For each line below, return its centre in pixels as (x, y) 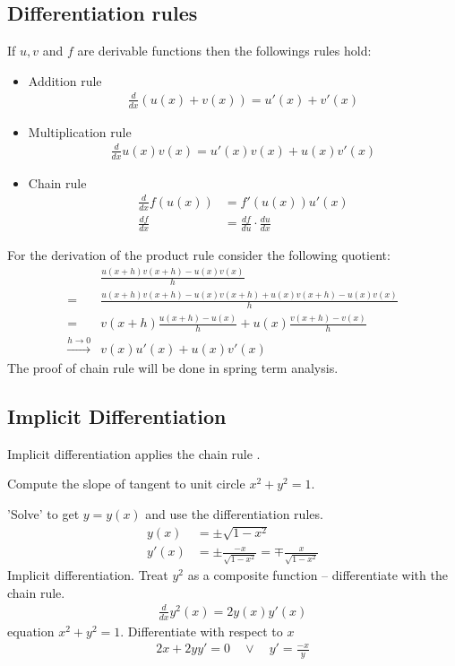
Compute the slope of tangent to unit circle (126, 484)
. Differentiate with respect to (202, 631)
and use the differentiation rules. (234, 514)
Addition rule (65, 80)
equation (31, 631)
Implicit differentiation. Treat (88, 575)
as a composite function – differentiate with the (318, 575)
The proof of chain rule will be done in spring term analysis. (173, 368)
